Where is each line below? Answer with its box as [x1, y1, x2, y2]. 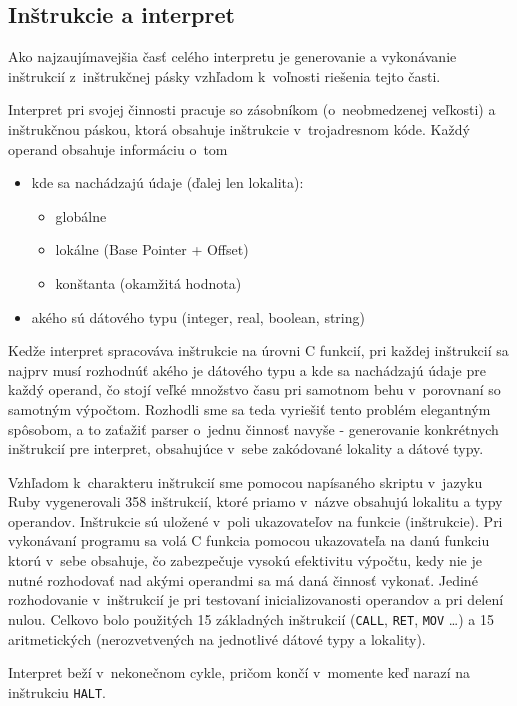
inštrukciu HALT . [8, 681, 107, 702]
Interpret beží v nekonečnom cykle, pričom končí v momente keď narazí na [8, 662, 471, 683]
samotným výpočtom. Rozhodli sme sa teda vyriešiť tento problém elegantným [8, 398, 491, 419]
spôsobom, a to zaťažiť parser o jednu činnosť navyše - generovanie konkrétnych [8, 418, 499, 439]
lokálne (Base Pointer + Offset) [55, 239, 249, 260]
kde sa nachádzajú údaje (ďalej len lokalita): [31, 172, 304, 193]
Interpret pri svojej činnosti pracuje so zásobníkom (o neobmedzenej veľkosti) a [8, 99, 496, 120]
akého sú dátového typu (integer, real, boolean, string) [31, 306, 365, 327]
